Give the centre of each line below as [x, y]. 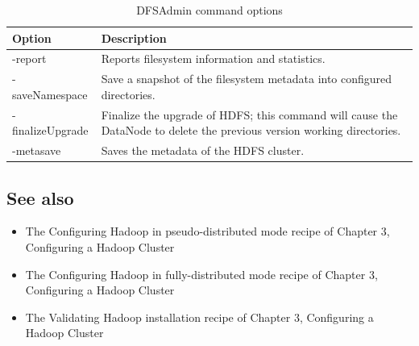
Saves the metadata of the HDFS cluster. [203, 150]
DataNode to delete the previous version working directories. [251, 130]
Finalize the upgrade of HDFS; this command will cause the [249, 114]
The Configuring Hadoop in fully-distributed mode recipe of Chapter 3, [201, 274]
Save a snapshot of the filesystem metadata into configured [247, 79]
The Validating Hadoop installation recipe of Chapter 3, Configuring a [199, 317]
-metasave [37, 150]
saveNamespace [50, 94]
